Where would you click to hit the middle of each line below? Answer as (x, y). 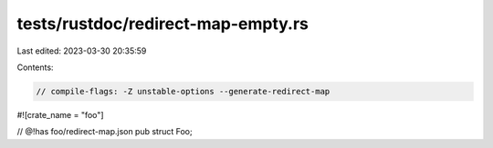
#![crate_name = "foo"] (60, 114)
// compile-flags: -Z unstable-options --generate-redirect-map (183, 91)
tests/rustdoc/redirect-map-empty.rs (163, 24)
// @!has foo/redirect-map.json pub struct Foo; (105, 132)
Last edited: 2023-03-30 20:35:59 (82, 51)
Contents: (35, 67)
